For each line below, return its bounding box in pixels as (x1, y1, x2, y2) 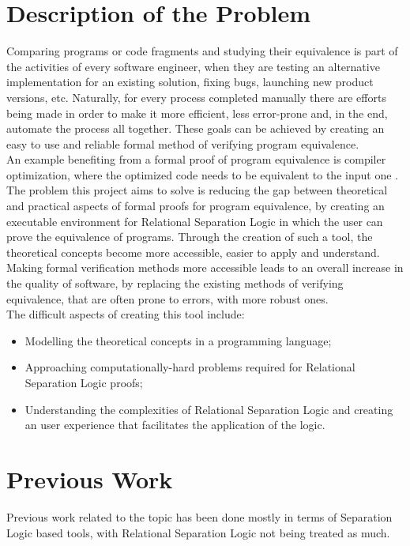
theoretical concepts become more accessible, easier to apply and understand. (6, 243, 380, 260)
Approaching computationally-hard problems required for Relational (24, 359, 355, 375)
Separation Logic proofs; (24, 375, 143, 390)
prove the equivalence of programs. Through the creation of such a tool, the (6, 228, 373, 245)
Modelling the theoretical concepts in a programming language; (24, 332, 332, 348)
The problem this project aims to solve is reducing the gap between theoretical (6, 182, 388, 198)
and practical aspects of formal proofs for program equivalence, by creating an (6, 198, 385, 214)
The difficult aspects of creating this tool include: (6, 306, 245, 322)
